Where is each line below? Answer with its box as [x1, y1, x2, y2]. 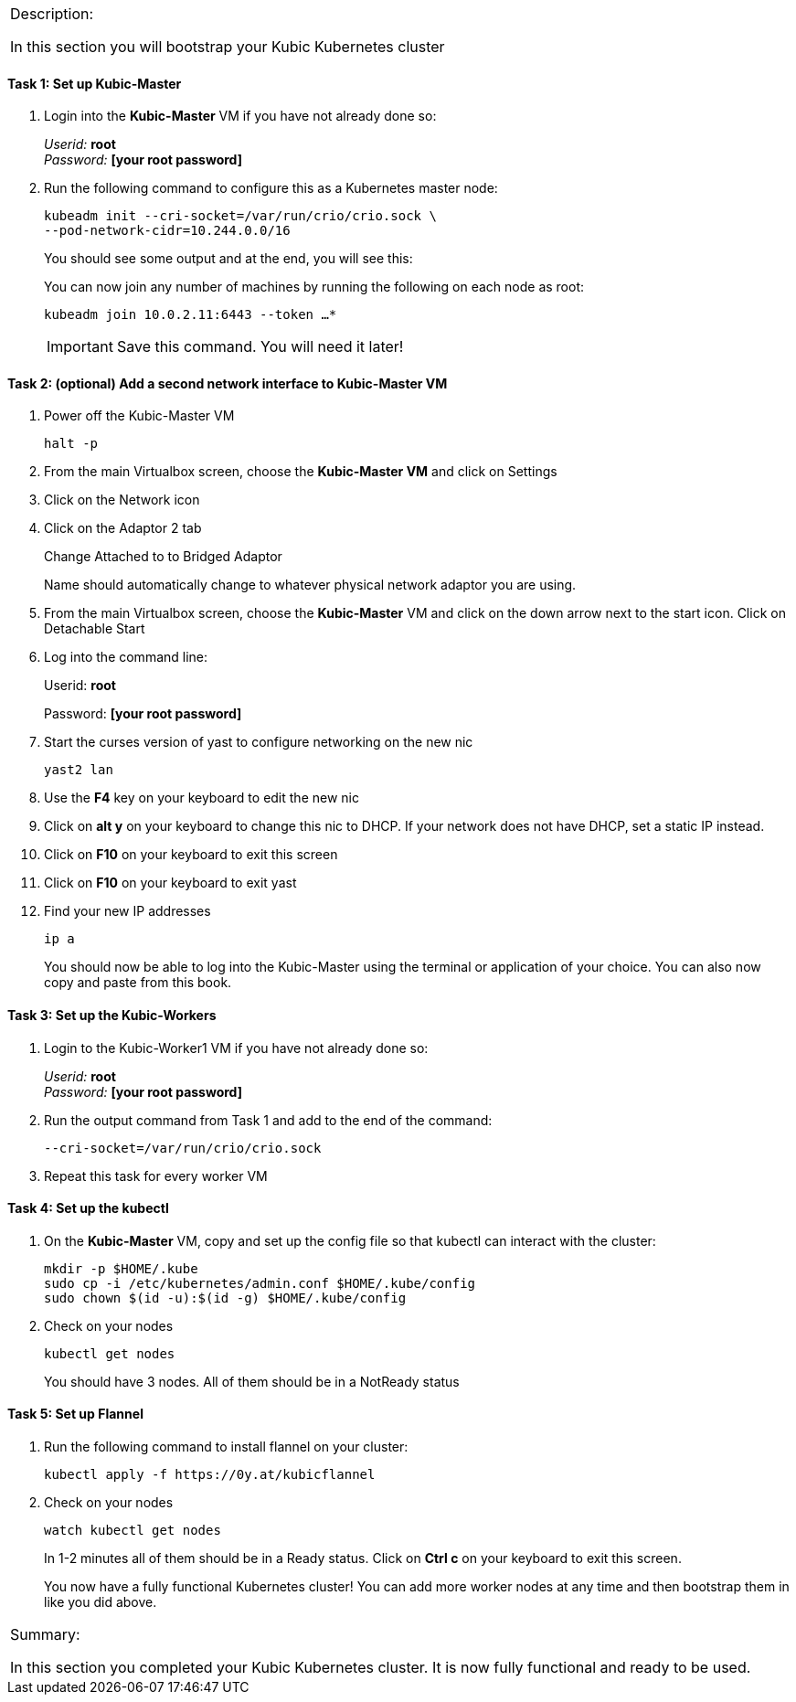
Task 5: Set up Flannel [7, 1406, 143, 1422]
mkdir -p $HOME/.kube [44, 1261, 198, 1276]
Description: [10, 5, 94, 23]
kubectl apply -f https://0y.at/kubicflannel [44, 1467, 376, 1483]
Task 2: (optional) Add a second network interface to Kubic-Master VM [7, 375, 448, 391]
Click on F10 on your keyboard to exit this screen [44, 846, 338, 863]
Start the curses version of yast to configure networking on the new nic [44, 734, 473, 750]
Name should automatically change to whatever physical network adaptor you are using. [44, 577, 577, 593]
